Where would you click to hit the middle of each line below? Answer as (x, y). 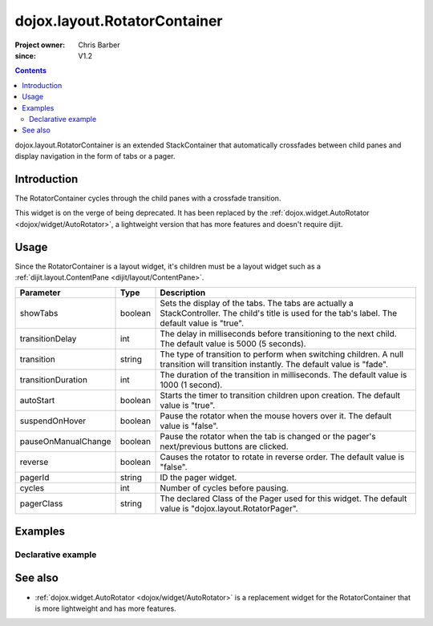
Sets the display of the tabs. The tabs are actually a (257, 303)
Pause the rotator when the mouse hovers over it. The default (276, 416)
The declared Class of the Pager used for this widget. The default (283, 499)
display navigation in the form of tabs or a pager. (95, 156)
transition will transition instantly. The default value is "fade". (274, 365)
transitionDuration (54, 380)
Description (183, 293)
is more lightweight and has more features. (105, 608)
